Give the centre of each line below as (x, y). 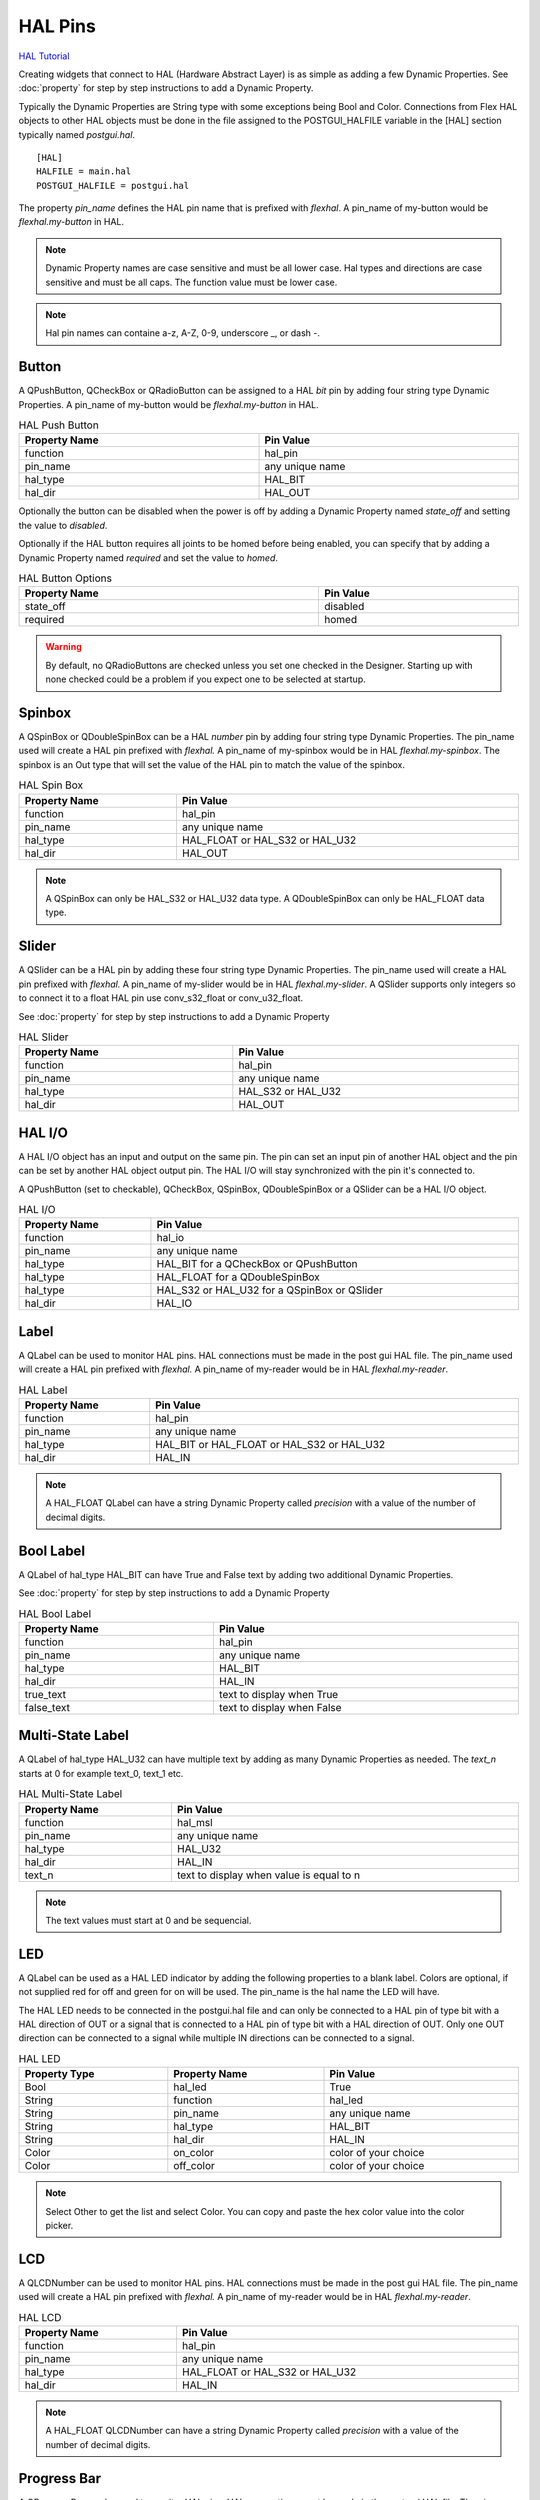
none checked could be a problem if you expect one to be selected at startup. (206, 679)
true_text (45, 1694)
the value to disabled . (63, 525)
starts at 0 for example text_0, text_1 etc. (101, 1773)
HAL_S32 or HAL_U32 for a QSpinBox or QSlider (270, 1290)
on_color (193, 2153)
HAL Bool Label (55, 1613)
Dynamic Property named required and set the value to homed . (148, 557)
